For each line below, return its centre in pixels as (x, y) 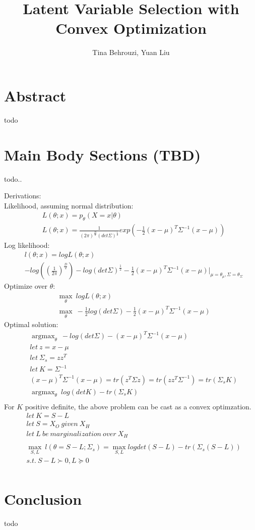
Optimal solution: (31, 324)
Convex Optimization (131, 28)
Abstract (35, 95)
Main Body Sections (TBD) (103, 154)
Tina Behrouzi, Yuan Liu (131, 52)
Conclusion (43, 498)
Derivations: (23, 196)
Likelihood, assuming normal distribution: (69, 205)
